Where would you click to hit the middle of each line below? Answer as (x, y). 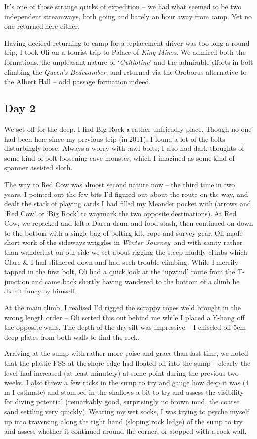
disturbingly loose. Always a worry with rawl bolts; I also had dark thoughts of (124, 148)
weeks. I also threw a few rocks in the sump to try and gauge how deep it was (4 (127, 382)
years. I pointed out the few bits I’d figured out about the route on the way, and (126, 194)
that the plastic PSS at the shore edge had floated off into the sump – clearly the (128, 363)
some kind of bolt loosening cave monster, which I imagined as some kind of (120, 158)
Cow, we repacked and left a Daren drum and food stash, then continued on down (129, 223)
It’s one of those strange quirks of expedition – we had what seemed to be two (123, 6)
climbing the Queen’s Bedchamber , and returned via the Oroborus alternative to (126, 72)
